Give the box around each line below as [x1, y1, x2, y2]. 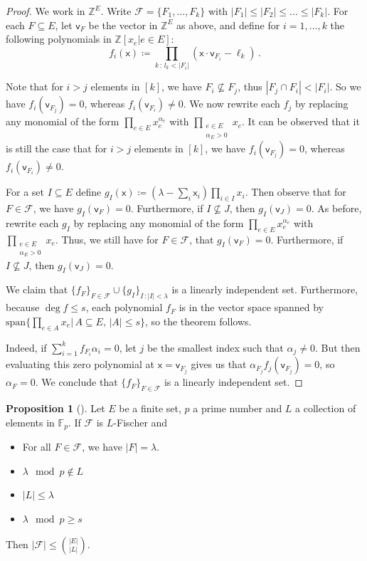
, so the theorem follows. [144, 313, 252, 328]
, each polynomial [85, 300, 163, 315]
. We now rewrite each [183, 96, 280, 111]
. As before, [311, 200, 362, 215]
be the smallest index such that [147, 340, 284, 355]
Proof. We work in [6, 4, 85, 18]
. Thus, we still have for [55, 231, 159, 246]
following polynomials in [6, 31, 112, 46]
